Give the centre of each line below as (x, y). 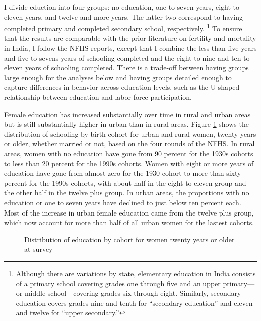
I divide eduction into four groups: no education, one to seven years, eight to (122, 7)
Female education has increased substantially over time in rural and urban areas (127, 114)
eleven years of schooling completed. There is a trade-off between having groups (126, 68)
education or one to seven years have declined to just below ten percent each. (123, 202)
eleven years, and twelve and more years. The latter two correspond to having (124, 16)
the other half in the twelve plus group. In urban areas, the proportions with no (127, 193)
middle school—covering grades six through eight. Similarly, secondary (133, 293)
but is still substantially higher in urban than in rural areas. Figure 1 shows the (126, 124)
